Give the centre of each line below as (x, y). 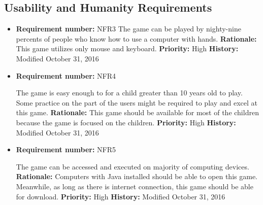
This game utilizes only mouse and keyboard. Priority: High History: (127, 48)
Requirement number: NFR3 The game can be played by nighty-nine (128, 29)
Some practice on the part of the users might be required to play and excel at (137, 102)
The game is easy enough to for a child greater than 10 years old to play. (129, 93)
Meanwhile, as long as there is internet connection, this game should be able (135, 186)
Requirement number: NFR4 (66, 75)
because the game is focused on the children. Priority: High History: (126, 122)
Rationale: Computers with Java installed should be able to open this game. (137, 176)
